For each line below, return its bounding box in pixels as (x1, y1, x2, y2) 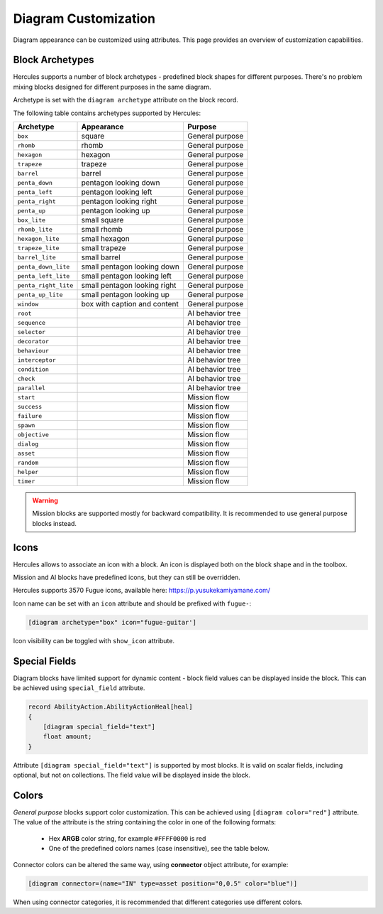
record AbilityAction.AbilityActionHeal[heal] (28, 703, 193, 711)
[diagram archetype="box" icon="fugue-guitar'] (28, 618, 196, 626)
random (17, 458, 39, 466)
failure (17, 412, 43, 419)
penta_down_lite (17, 263, 70, 270)
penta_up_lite (17, 291, 63, 299)
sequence (17, 318, 46, 326)
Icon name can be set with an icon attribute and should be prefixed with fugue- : (13, 599, 252, 608)
